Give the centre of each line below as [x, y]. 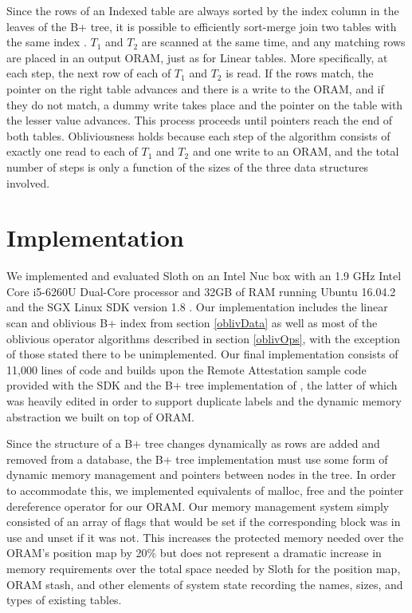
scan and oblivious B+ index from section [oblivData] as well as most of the [192, 323]
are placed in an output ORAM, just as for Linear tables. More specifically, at [197, 57]
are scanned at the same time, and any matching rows [273, 42]
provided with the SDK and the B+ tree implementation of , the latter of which [202, 385]
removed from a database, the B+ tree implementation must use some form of [197, 459]
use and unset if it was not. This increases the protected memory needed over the [205, 537]
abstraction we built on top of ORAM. [100, 416]
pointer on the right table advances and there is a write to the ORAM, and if [195, 88]
